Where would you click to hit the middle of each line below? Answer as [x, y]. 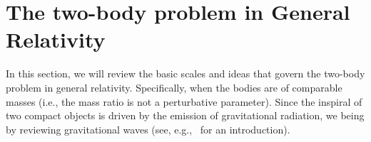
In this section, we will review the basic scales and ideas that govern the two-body [185, 73]
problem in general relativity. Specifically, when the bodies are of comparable [174, 87]
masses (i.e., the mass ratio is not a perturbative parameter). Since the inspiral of [184, 101]
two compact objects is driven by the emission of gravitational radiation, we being [185, 115]
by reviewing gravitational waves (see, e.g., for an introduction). [148, 129]
